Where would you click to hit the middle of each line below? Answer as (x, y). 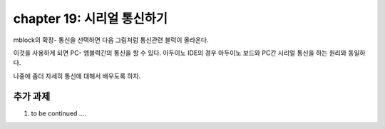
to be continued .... (59, 113)
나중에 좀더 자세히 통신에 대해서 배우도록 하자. (77, 76)
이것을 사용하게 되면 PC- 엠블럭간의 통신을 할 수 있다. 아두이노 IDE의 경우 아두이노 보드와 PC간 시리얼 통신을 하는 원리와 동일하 (189, 53)
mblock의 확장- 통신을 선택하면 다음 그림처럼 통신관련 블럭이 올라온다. (111, 40)
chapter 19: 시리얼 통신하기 (90, 19)
